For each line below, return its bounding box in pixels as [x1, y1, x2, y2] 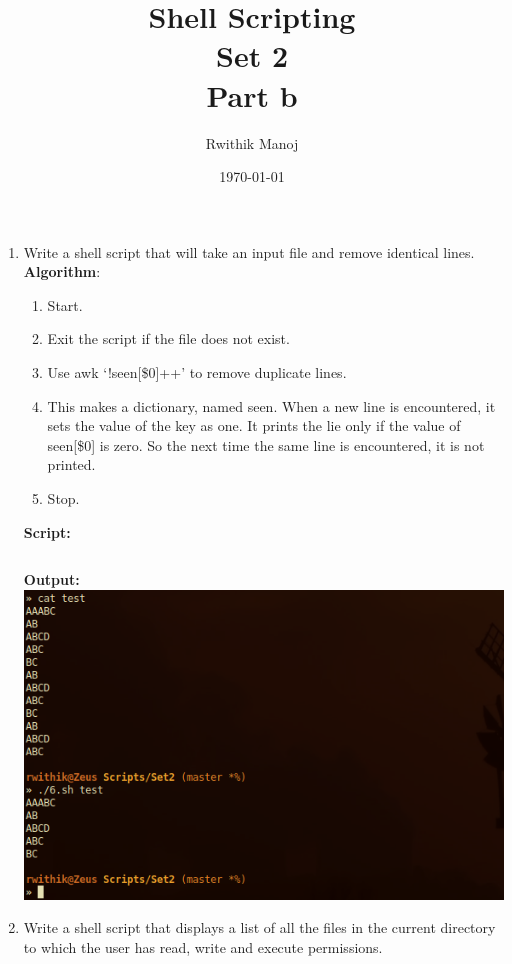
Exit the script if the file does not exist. [47, 328, 290, 349]
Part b [206, 74, 298, 115]
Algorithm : [23, 261, 101, 282]
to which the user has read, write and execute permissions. [23, 936, 383, 957]
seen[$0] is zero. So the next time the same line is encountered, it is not [47, 434, 485, 455]
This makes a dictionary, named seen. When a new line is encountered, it [47, 395, 496, 416]
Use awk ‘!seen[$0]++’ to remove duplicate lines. [47, 362, 347, 383]
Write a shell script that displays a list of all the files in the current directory [23, 917, 496, 938]
